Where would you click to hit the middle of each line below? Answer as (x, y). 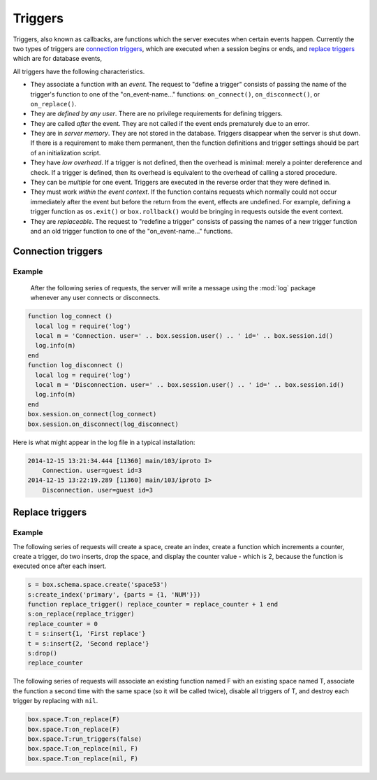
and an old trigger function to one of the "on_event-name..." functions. (132, 231)
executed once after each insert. (60, 566)
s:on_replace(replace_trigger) (81, 614)
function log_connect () (70, 316)
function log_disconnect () (75, 365)
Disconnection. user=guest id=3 (98, 490)
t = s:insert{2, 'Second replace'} (88, 643)
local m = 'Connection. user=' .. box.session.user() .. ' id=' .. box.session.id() (184, 336)
